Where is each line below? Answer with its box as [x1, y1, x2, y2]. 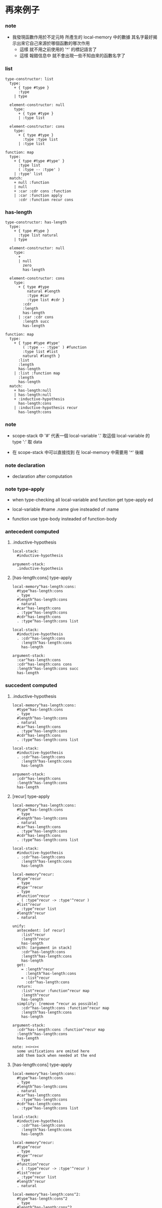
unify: [12, 924, 26, 929]
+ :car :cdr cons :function [14, 188, 71, 194]
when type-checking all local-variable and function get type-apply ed [12, 496, 153, 503]
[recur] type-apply [12, 793, 50, 799]
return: [17, 984, 33, 989]
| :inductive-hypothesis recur [14, 405, 78, 411]
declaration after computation [12, 473, 73, 479]
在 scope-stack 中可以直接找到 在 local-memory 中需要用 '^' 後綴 [12, 449, 144, 455]
